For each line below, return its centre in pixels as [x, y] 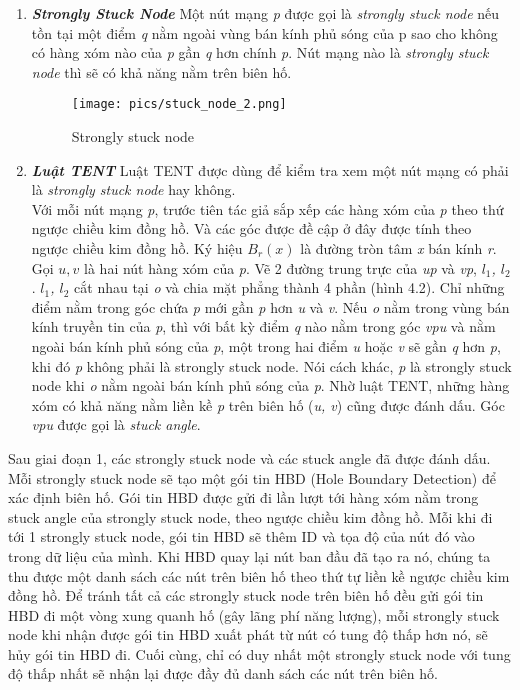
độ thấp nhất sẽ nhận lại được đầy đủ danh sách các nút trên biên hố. [223, 673]
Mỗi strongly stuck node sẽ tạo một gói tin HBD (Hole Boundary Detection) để [252, 477]
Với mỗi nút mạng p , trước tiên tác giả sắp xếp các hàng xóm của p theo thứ [267, 208]
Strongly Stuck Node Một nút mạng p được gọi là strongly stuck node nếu [265, 13]
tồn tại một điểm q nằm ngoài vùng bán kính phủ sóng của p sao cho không [264, 32]
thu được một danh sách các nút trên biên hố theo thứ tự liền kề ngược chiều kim [259, 575]
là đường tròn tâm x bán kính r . [398, 248]
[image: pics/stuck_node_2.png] [179, 104]
